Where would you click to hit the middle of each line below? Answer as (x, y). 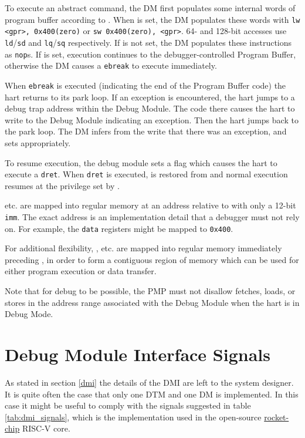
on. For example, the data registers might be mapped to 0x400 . (119, 228)
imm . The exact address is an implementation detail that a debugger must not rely (152, 216)
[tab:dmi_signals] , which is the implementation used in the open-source (133, 417)
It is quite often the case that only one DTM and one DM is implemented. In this (152, 394)
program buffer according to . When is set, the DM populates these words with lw (152, 19)
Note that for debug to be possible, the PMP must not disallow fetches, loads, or (150, 291)
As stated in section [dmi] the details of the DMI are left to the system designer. (149, 382)
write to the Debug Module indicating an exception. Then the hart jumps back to (152, 119)
